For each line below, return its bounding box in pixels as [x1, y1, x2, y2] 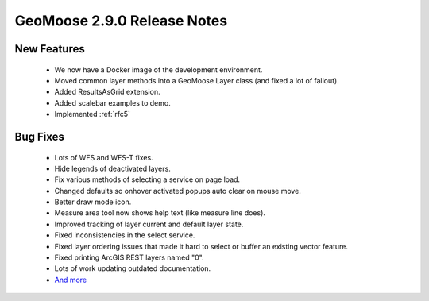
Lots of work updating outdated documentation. [54, 264, 211, 273]
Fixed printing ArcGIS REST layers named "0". [54, 253, 204, 262]
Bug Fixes [14, 129, 65, 143]
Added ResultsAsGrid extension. [54, 87, 160, 97]
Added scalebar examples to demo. [54, 98, 171, 107]
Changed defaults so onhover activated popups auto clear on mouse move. [54, 186, 302, 195]
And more [54, 275, 87, 284]
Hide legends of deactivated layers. [54, 164, 171, 173]
